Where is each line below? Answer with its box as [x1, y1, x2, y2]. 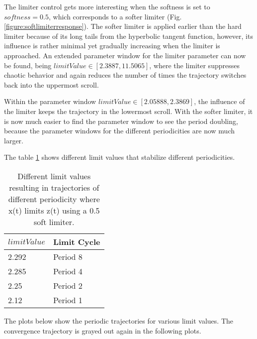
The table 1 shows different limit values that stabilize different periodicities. [4, 152, 235, 162]
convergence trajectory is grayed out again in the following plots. [4, 325, 201, 336]
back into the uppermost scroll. [4, 79, 99, 90]
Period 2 [53, 279, 83, 291]
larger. [4, 135, 23, 145]
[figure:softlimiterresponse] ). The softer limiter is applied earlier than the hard [4, 21, 242, 31]
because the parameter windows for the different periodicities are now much [4, 125, 235, 136]
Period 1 [53, 294, 83, 306]
